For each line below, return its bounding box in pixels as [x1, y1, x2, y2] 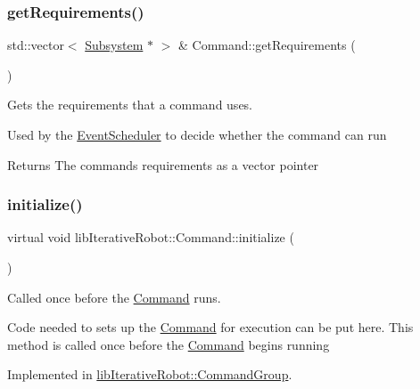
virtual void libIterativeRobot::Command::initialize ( [7, 228, 294, 247]
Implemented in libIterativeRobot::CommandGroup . [7, 365, 292, 384]
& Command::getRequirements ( [178, 36, 356, 54]
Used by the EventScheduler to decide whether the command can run [7, 126, 387, 143]
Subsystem [85, 36, 144, 54]
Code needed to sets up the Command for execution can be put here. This [7, 318, 414, 336]
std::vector [7, 36, 64, 54]
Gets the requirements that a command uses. [7, 95, 253, 114]
